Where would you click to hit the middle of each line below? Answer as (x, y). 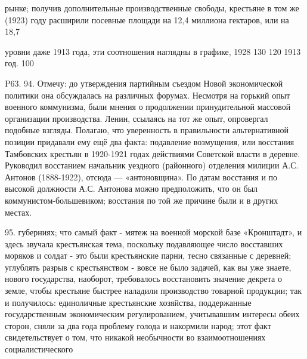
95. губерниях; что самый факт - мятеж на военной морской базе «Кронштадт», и (153, 232)
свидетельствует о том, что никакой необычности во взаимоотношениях (135, 337)
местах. (18, 212)
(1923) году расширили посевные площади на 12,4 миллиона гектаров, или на (147, 19)
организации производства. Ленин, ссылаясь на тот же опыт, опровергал (137, 118)
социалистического (39, 349)
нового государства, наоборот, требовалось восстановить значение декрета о (143, 279)
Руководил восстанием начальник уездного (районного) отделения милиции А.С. (152, 165)
